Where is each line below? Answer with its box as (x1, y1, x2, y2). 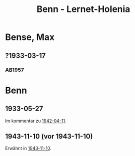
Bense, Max (5, 31, 55, 43)
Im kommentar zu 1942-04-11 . (5, 118, 67, 124)
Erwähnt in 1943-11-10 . (5, 146, 52, 152)
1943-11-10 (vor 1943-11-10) (5, 132, 93, 141)
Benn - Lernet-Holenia (36, 3, 131, 15)
